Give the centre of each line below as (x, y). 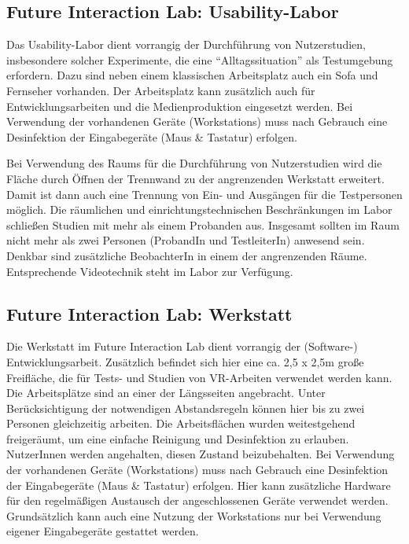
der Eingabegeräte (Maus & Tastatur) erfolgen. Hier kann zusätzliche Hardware (199, 485)
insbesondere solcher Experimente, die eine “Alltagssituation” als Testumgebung (200, 59)
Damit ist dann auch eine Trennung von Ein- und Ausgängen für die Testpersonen (204, 194)
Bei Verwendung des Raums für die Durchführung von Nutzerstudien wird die (194, 163)
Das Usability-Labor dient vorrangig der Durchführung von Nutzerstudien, (186, 44)
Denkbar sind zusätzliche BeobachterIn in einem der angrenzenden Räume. (187, 255)
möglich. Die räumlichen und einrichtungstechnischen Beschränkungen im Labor (199, 210)
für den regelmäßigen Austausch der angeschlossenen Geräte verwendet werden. (197, 500)
